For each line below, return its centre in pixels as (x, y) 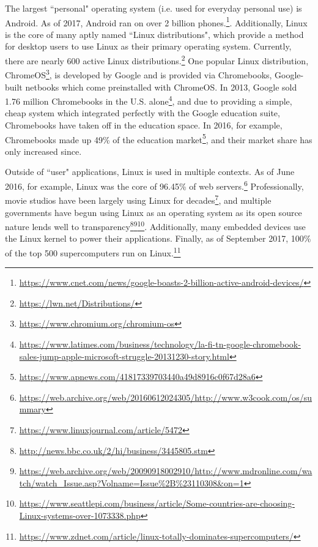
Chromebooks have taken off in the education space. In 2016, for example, (144, 125)
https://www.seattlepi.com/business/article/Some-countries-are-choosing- (157, 503)
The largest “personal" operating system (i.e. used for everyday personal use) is (153, 8)
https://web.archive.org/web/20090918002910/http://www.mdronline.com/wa (166, 471)
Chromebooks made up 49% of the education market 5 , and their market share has (159, 138)
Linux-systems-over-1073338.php (80, 515)
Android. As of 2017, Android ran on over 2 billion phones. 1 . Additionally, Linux (156, 21)
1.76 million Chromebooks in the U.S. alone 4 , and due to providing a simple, (149, 100)
